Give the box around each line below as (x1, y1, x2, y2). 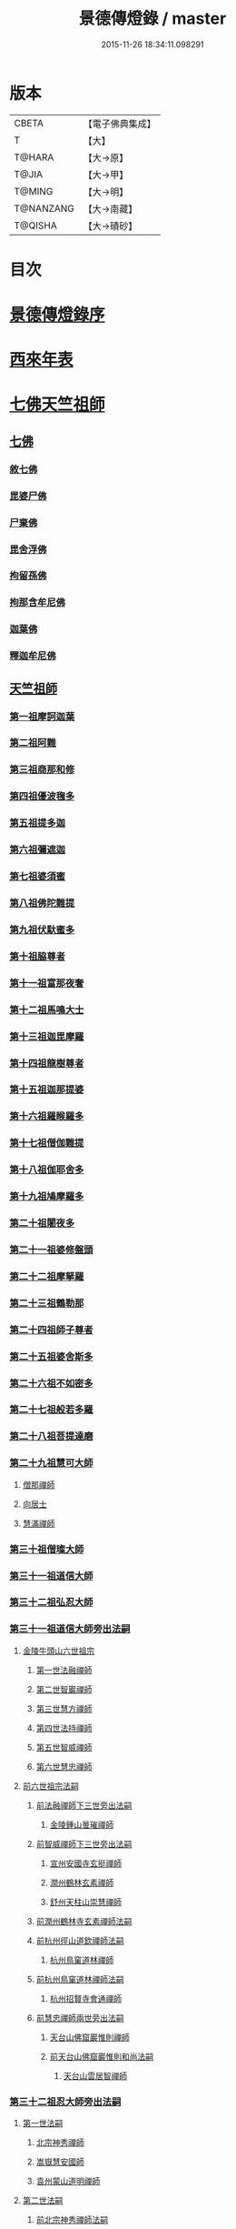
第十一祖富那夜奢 (9, 977, 84, 989)
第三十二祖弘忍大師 (9, 1596, 93, 1609)
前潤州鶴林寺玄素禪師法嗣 (35, 1915, 133, 1926)
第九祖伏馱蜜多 (9, 923, 75, 936)
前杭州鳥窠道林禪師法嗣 (35, 1973, 124, 1984)
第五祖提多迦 (9, 817, 66, 829)
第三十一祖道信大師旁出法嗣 (9, 1622, 131, 1635)
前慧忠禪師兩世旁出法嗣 (35, 2012, 124, 2023)
